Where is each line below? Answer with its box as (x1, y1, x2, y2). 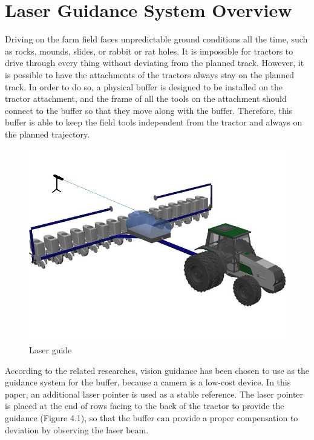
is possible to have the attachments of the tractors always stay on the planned (5, 68, 295, 81)
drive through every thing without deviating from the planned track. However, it (5, 56, 304, 69)
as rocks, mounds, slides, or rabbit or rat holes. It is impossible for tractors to (5, 44, 293, 57)
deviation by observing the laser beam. (5, 423, 149, 436)
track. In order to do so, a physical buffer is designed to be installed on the (5, 80, 283, 93)
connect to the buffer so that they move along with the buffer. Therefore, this (5, 104, 293, 116)
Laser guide (29, 344, 72, 356)
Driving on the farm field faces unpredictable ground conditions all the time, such (5, 33, 308, 45)
